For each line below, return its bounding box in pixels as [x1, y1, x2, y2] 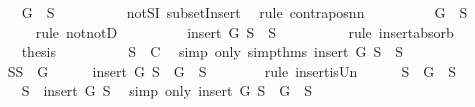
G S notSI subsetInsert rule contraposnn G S [21, 2, 468, 22]
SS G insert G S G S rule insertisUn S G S [7, 60, 457, 81]
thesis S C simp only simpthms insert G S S [21, 41, 403, 62]
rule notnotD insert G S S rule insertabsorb [35, 21, 454, 42]
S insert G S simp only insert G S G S [21, 80, 313, 101]
